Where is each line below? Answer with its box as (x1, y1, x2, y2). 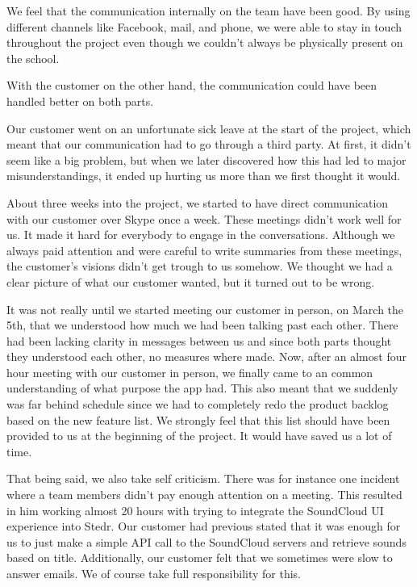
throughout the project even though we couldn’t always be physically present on (6, 34, 403, 51)
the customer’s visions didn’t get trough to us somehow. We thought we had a (6, 258, 393, 275)
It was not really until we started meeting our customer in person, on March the (6, 300, 404, 317)
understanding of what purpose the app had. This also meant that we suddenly (6, 379, 398, 396)
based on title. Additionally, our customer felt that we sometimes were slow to (6, 549, 393, 566)
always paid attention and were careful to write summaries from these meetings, (6, 241, 402, 258)
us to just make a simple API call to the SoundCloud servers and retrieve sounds (6, 533, 407, 550)
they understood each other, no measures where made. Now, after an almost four (6, 348, 407, 365)
